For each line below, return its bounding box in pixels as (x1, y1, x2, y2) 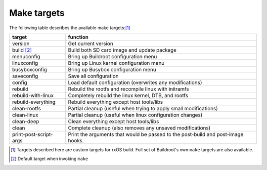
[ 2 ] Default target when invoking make (10, 156, 89, 162)
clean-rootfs (12, 105, 41, 112)
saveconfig (12, 72, 38, 79)
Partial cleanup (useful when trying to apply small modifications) (68, 105, 218, 112)
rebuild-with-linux (12, 92, 54, 99)
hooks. (68, 137, 84, 144)
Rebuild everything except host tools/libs (68, 98, 163, 105)
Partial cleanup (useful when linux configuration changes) (68, 111, 203, 118)
